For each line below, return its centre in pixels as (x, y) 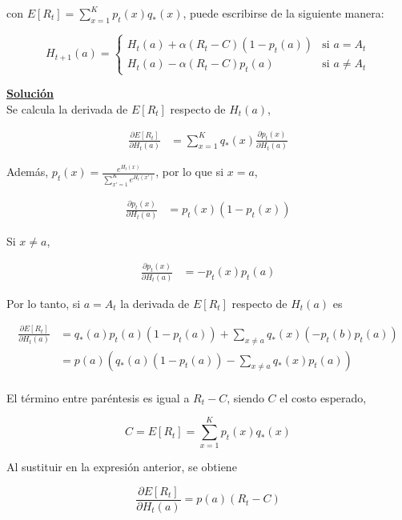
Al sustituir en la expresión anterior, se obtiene (122, 467)
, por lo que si (190, 172)
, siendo (245, 397)
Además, (28, 172)
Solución (30, 93)
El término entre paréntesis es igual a (98, 397)
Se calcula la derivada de (67, 108)
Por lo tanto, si (44, 303)
